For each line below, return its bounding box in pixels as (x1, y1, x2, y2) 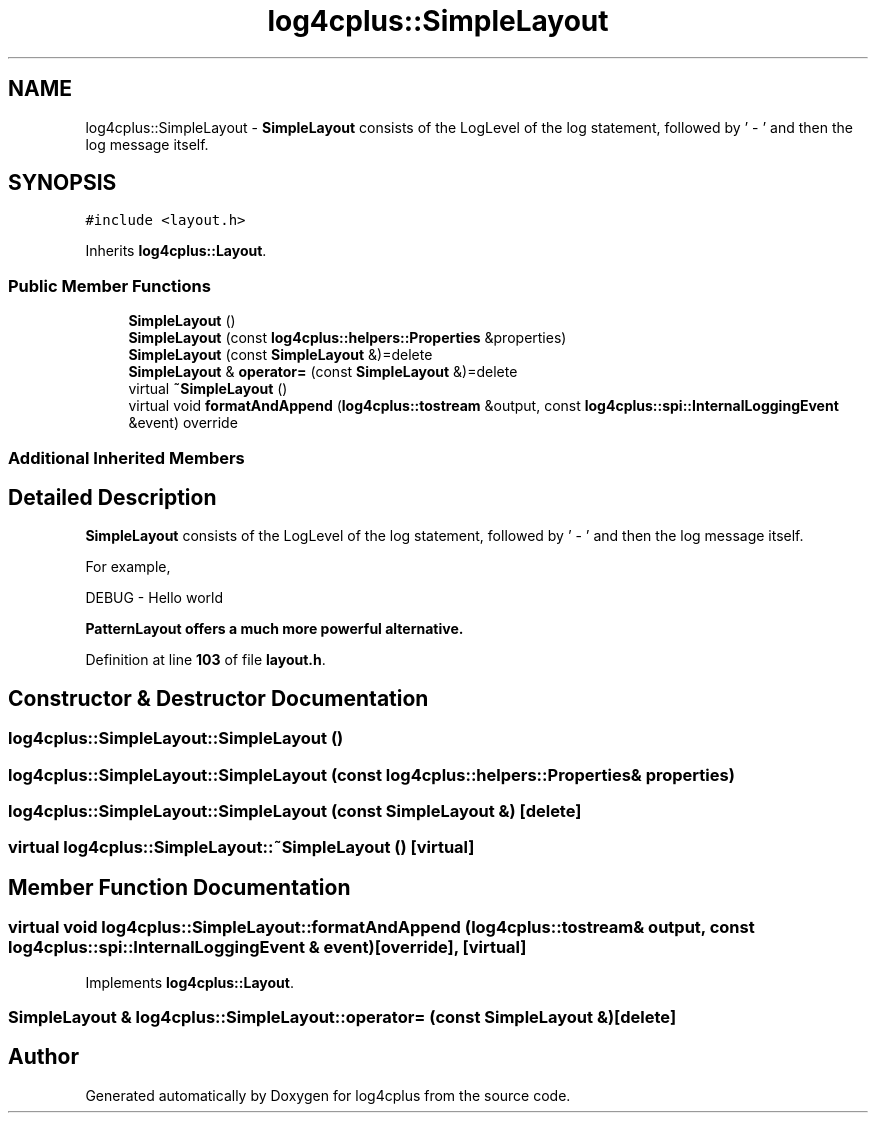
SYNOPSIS (8, 170, 117, 196)
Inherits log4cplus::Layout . (85, 242, 267, 260)
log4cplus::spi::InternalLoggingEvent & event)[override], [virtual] (8, 937, 527, 958)
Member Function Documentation (8, 874, 351, 900)
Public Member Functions (8, 275, 211, 296)
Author (8, 1044, 79, 1070)
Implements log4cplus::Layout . (85, 973, 294, 991)
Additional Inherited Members (8, 447, 245, 468)
